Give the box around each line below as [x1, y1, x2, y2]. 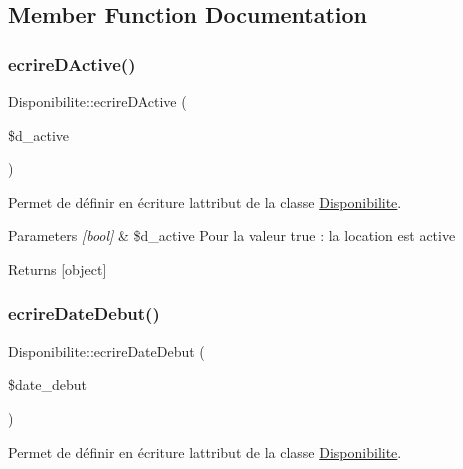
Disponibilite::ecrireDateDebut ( [8, 340, 205, 361]
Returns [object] [8, 258, 107, 279]
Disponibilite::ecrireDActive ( [8, 91, 187, 111]
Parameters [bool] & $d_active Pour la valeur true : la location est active [8, 225, 456, 246]
